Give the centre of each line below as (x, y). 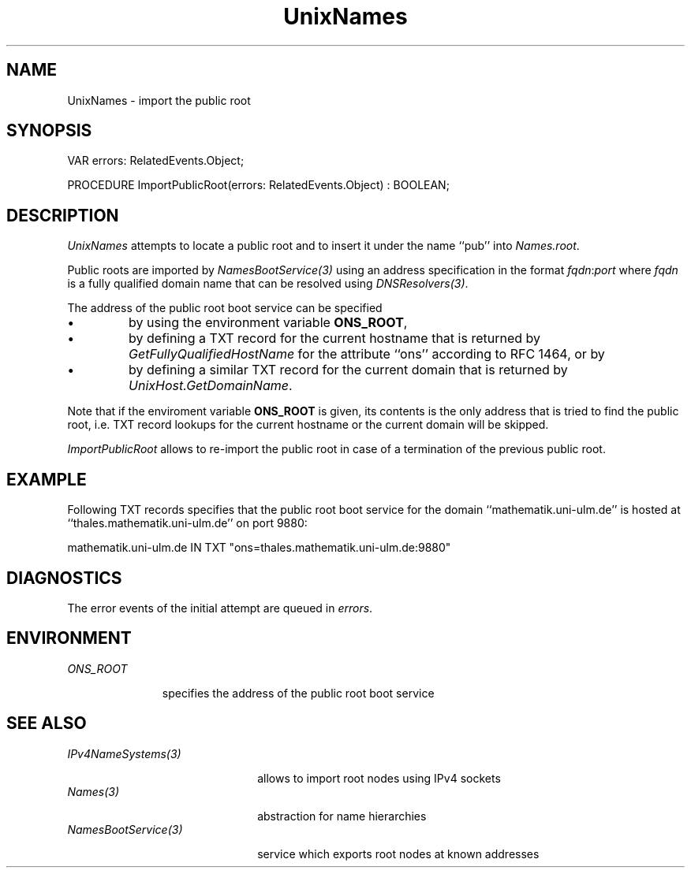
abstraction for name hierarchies (342, 816)
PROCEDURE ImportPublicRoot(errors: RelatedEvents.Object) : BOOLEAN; (258, 185)
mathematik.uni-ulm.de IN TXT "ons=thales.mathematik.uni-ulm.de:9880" (259, 548)
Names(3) (93, 791)
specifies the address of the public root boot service (298, 693)
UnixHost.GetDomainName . (211, 386)
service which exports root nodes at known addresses (398, 854)
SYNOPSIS (49, 131)
